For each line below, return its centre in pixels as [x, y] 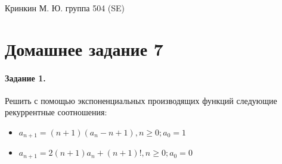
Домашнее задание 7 [84, 48]
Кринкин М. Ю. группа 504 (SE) [65, 8]
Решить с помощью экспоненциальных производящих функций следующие [141, 100]
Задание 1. [25, 78]
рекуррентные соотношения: [56, 112]
